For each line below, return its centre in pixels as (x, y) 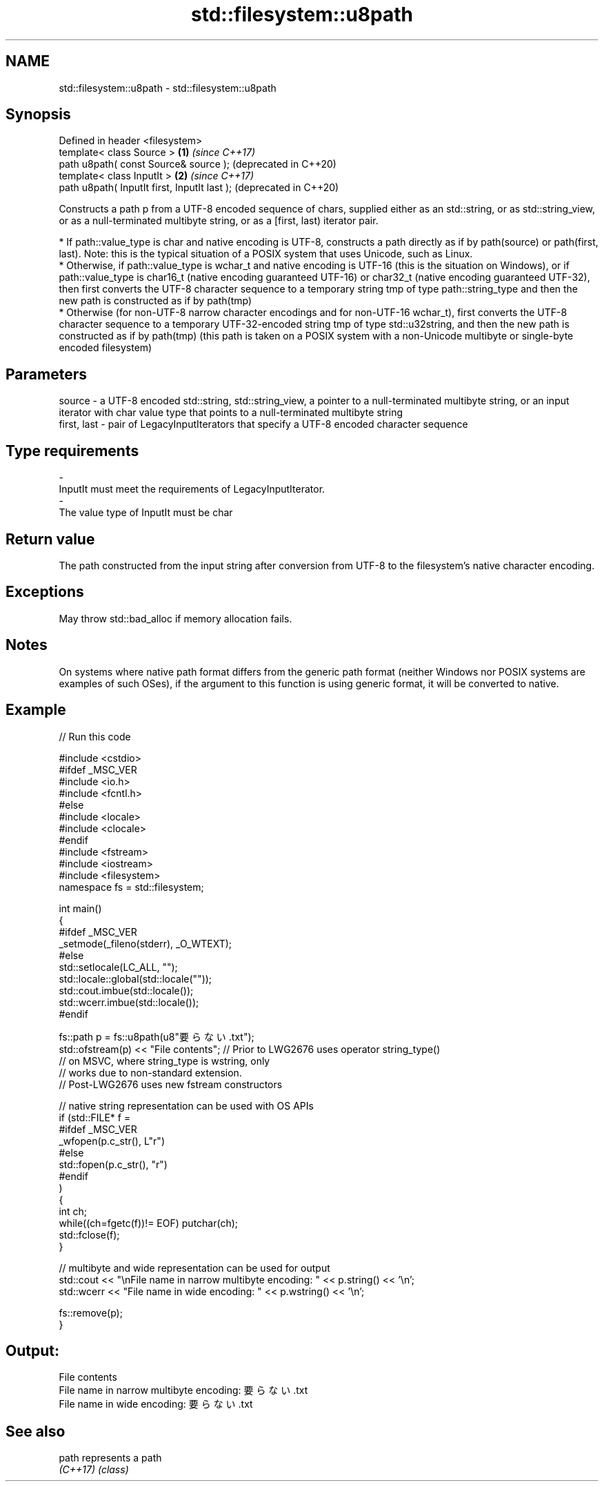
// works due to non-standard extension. (150, 1072)
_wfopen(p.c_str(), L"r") (112, 1141)
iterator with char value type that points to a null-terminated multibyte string (231, 413)
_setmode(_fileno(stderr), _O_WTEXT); (145, 943)
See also (36, 1431)
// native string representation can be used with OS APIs (186, 1105)
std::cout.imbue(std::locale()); (126, 990)
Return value (50, 539)
